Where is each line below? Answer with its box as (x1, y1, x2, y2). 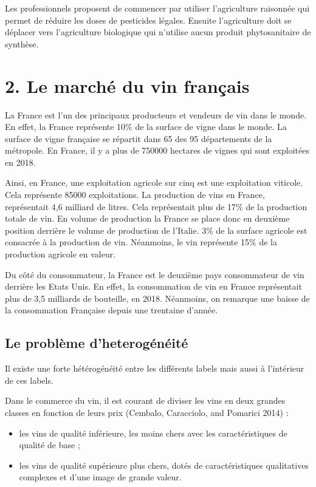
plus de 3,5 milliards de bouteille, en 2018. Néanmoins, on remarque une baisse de (5, 291, 310, 304)
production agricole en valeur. (5, 248, 116, 261)
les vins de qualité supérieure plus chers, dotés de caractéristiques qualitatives (19, 458, 309, 471)
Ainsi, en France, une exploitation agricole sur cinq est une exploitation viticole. (5, 176, 303, 189)
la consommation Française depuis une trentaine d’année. (5, 304, 218, 316)
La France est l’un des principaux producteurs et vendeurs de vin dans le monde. (5, 108, 307, 121)
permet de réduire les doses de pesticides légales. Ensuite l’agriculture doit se (5, 13, 292, 26)
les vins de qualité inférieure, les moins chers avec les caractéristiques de (19, 426, 287, 439)
